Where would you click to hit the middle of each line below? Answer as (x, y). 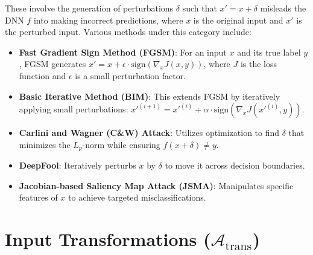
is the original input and (238, 20)
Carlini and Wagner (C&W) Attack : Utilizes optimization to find (149, 133)
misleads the (283, 8)
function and (43, 75)
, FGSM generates (52, 64)
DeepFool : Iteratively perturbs (77, 165)
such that (200, 8)
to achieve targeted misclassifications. (137, 197)
